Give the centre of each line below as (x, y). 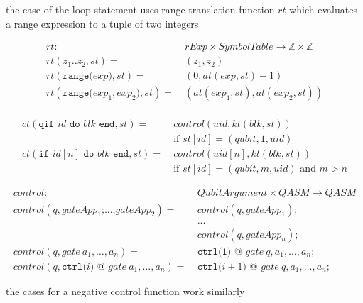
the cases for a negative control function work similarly (125, 291)
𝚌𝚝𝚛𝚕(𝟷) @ (220, 252)
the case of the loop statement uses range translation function (140, 9)
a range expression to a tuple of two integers (102, 23)
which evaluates (323, 9)
